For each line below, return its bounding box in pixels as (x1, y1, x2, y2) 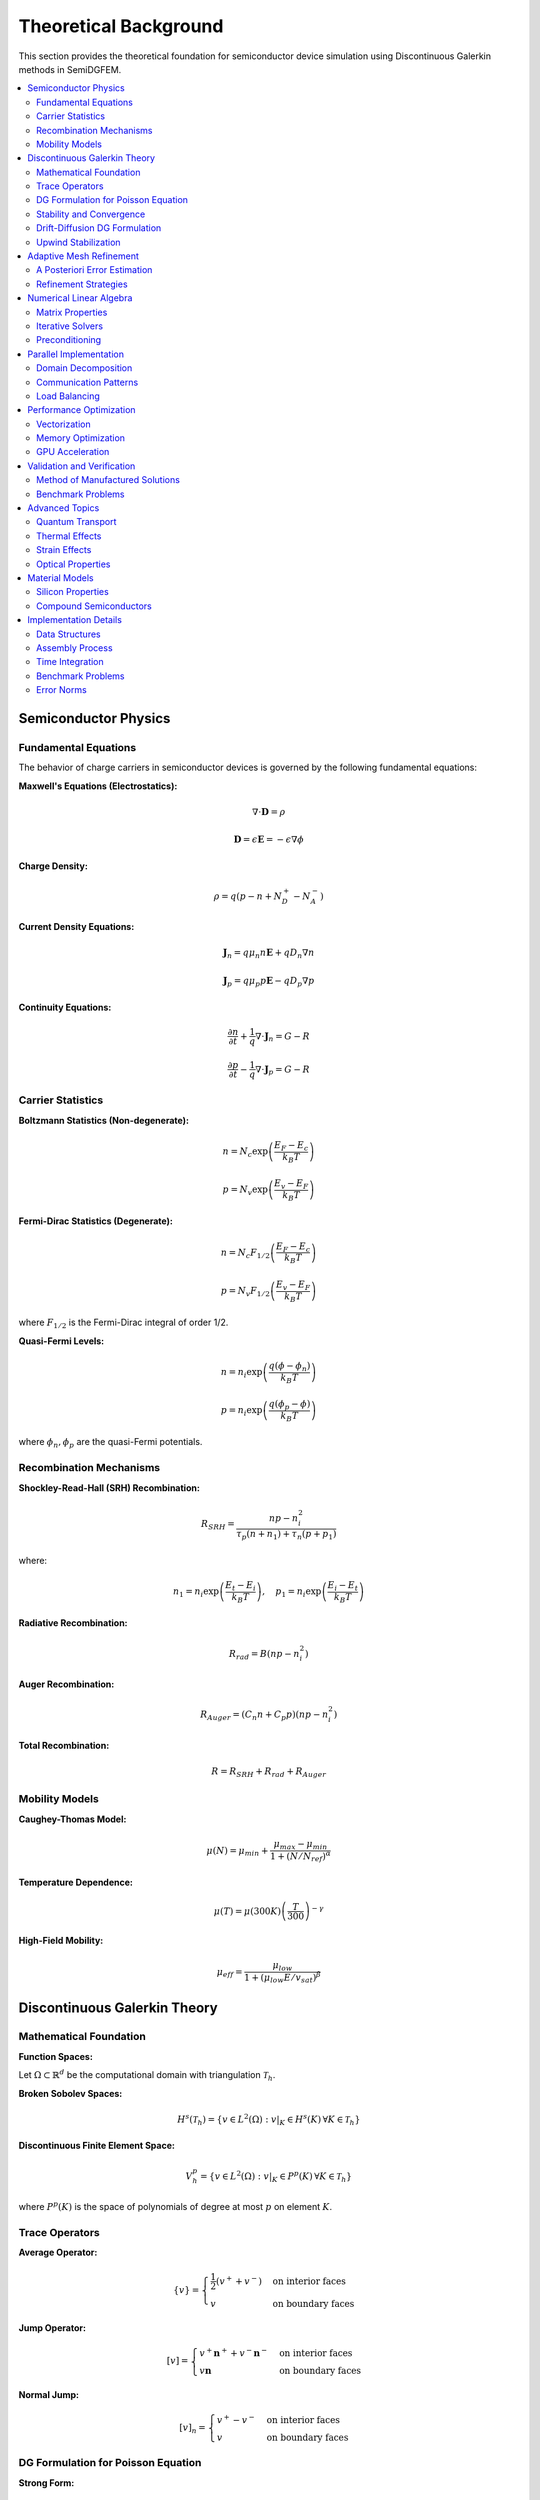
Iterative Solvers (36, 320, 104, 332)
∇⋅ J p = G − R (255, 1063, 310, 1077)
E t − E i (225, 1580, 257, 1593)
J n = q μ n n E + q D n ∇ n (222, 947, 315, 961)
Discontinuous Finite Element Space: (18, 2140, 175, 2152)
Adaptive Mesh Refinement (27, 250, 139, 262)
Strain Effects (36, 544, 92, 556)
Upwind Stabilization (36, 236, 121, 248)
